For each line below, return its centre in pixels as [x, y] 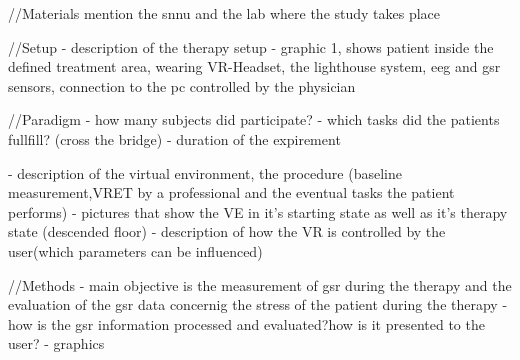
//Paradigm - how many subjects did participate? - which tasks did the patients [254, 119]
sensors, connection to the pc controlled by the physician [182, 85]
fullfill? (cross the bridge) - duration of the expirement [174, 138]
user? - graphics [56, 343]
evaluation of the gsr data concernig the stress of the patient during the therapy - [258, 304]
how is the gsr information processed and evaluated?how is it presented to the [246, 323]
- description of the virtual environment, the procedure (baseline [205, 172]
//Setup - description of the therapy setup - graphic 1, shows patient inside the [251, 46]
